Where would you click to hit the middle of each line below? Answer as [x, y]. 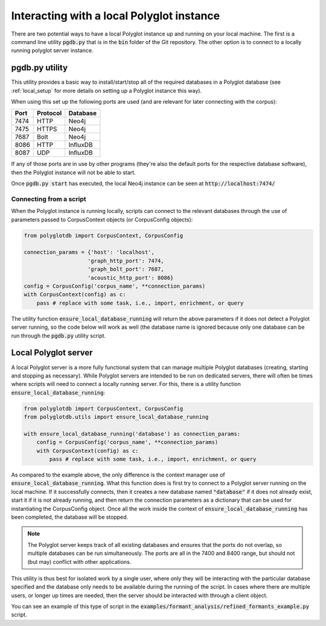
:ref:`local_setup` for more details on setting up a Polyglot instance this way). [107, 90]
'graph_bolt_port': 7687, [126, 269]
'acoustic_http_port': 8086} [131, 278]
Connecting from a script [49, 199]
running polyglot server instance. [52, 51]
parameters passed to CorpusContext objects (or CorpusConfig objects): [102, 220]
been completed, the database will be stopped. [70, 517]
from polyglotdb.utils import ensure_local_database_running [116, 417]
